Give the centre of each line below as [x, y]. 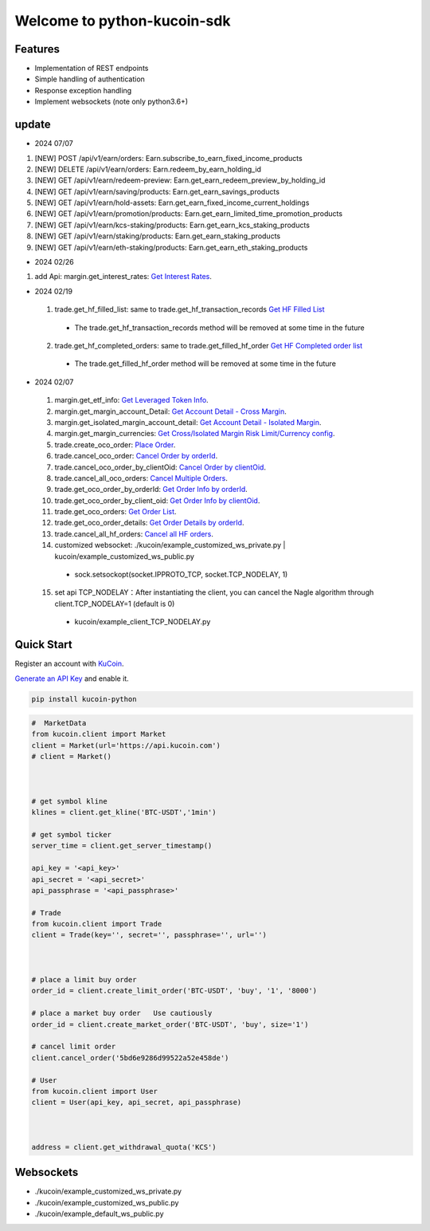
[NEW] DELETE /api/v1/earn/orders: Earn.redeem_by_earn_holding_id [148, 169]
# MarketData [59, 723]
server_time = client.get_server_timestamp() [122, 846]
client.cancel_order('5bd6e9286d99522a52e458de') [130, 1058]
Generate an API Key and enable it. [72, 678]
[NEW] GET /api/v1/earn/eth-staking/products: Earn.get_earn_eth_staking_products [171, 247]
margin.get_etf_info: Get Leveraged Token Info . [131, 400]
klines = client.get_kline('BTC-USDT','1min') [124, 812]
